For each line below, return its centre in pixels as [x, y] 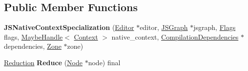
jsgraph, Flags [215, 27]
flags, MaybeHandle [33, 36]
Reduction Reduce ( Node [43, 62]
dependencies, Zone [33, 46]
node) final [104, 62]
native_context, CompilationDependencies [175, 36]
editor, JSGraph [164, 27]
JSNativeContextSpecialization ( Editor [69, 27]
